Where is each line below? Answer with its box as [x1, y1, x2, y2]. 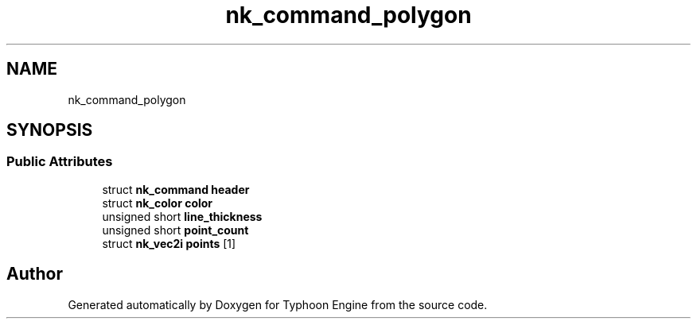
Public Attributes [6, 153, 113, 170]
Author [6, 264, 63, 284]
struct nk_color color [102, 195, 213, 210]
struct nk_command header [102, 182, 250, 196]
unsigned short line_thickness [102, 209, 263, 223]
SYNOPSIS [6, 120, 93, 141]
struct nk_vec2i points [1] [102, 236, 236, 250]
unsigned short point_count [102, 222, 249, 237]
